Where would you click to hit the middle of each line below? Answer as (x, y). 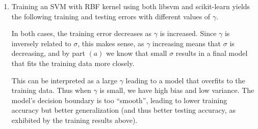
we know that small (137, 53)
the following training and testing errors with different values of (111, 16)
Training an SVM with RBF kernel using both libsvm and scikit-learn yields (131, 6)
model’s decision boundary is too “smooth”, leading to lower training (119, 100)
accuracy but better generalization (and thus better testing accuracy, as (123, 110)
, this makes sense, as (111, 43)
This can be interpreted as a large (64, 80)
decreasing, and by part (48, 53)
